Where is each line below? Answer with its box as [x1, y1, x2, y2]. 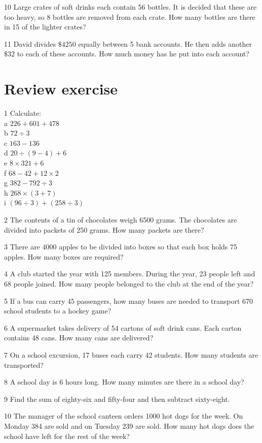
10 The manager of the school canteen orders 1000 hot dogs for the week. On [4, 410, 243, 421]
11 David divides [4, 38, 56, 49]
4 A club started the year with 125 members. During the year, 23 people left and [4, 268, 255, 279]
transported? [4, 359, 44, 370]
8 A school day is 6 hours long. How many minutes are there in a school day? [4, 376, 244, 387]
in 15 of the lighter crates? [4, 21, 86, 32]
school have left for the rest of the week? [4, 430, 130, 441]
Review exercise [4, 78, 118, 99]
